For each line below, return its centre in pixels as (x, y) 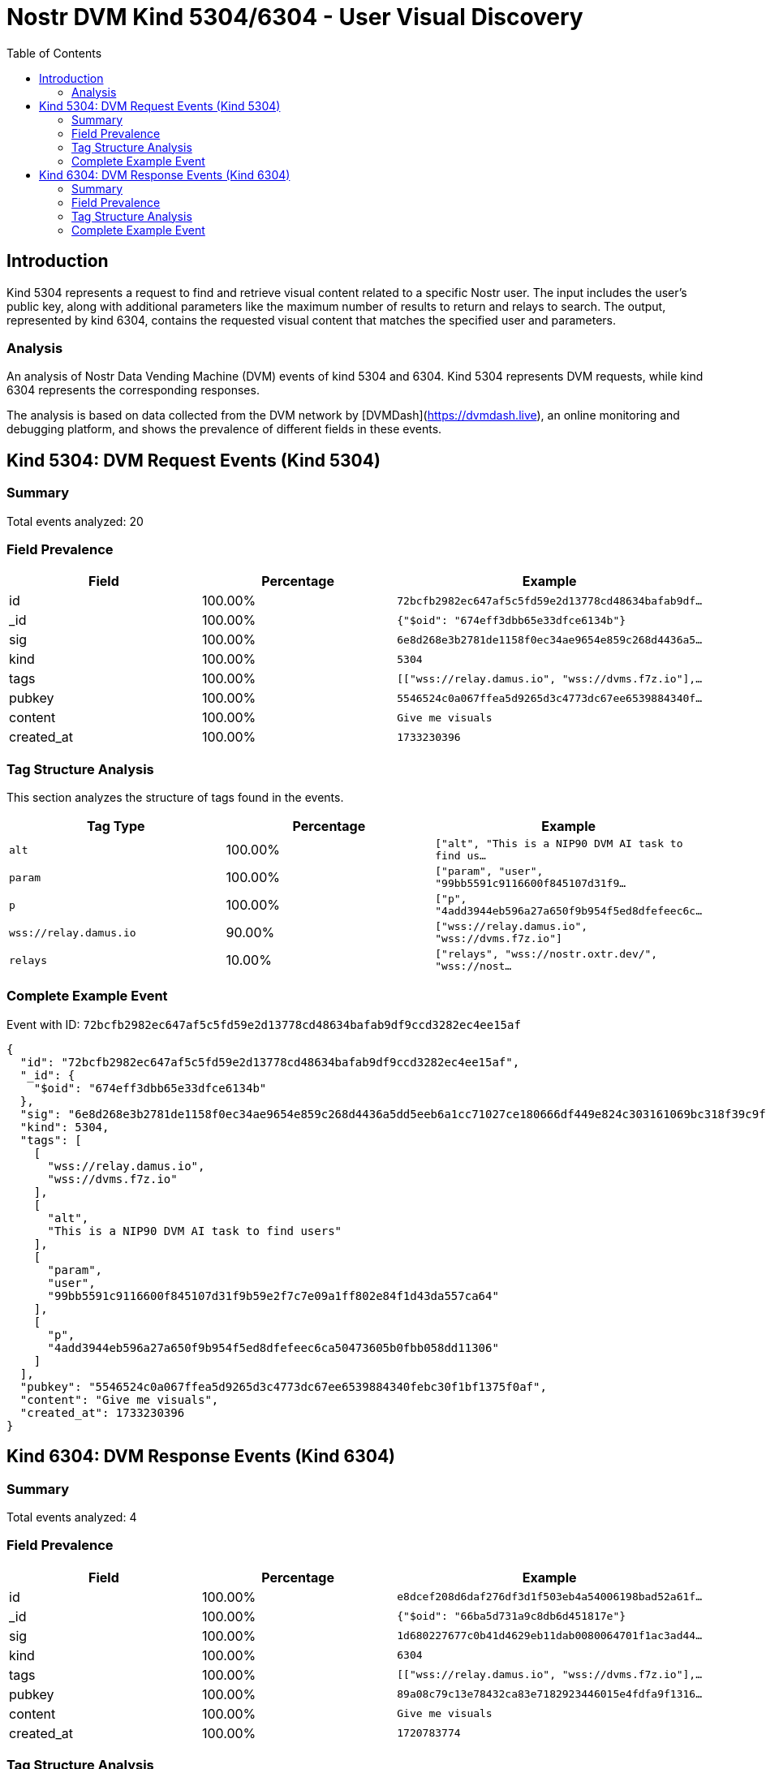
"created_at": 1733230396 (102, 1412)
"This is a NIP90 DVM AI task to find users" (195, 1231)
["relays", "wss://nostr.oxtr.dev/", (547, 954)
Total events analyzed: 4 (72, 1517)
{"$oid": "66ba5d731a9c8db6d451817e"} (512, 1616)
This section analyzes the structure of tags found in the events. (175, 798)
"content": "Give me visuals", (119, 1399)
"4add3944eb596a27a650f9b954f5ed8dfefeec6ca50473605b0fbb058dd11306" (273, 1347)
